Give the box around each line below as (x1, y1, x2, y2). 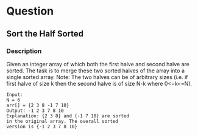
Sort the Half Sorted (6, 29, 84, 39)
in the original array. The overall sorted (6, 118, 119, 124)
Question (6, 4, 54, 18)
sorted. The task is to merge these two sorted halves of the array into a (6, 67, 185, 74)
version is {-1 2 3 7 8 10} (6, 123, 78, 130)
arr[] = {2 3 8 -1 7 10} (6, 102, 69, 108)
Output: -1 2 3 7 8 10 (6, 108, 64, 114)
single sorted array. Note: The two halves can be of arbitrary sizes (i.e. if (6, 73, 188, 80)
